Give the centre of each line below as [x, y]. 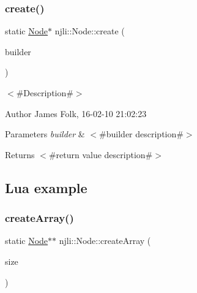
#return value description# [101, 154]
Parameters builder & [45, 134]
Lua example [46, 187]
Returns [20, 154]
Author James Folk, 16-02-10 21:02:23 [76, 113]
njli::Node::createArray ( [105, 241]
